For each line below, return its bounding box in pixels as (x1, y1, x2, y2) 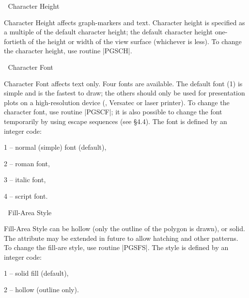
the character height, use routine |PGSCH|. (4, 46, 132, 56)
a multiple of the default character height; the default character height (4, 27, 213, 37)
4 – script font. (4, 190, 48, 201)
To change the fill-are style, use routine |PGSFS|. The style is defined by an (4, 242, 229, 252)
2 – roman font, (4, 158, 50, 168)
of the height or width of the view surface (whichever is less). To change (28, 36, 242, 46)
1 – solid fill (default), (4, 268, 69, 278)
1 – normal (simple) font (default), (4, 142, 107, 152)
